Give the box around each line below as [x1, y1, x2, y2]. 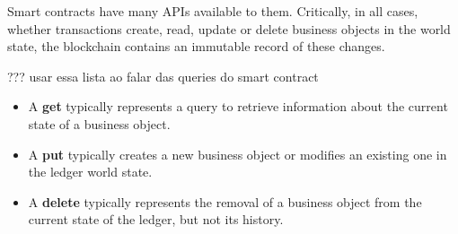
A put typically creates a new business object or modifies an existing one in [28, 144, 447, 163]
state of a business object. [28, 114, 171, 133]
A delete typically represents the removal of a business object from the [28, 192, 422, 211]
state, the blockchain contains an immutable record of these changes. [7, 37, 385, 56]
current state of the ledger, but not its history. [28, 210, 284, 229]
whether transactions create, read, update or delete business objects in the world [7, 19, 451, 38]
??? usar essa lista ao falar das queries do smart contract [7, 66, 319, 85]
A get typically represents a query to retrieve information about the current [28, 97, 448, 116]
